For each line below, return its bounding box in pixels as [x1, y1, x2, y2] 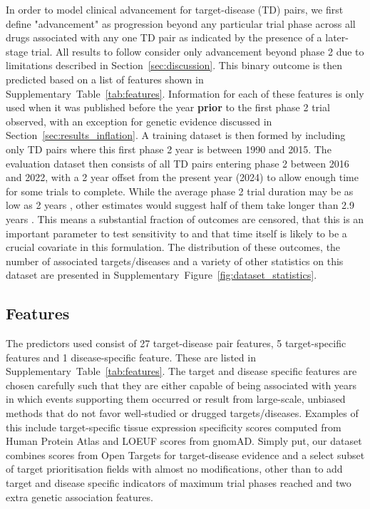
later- [325, 30, 349, 45]
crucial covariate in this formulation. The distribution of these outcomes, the [6, 240, 341, 254]
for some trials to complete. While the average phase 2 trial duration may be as [6, 183, 354, 198]
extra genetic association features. [6, 489, 153, 504]
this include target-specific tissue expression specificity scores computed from [6, 419, 341, 434]
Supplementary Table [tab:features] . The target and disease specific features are [6, 364, 357, 379]
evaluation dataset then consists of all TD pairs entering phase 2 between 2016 [6, 155, 349, 170]
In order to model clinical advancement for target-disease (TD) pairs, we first [6, 2, 344, 16]
